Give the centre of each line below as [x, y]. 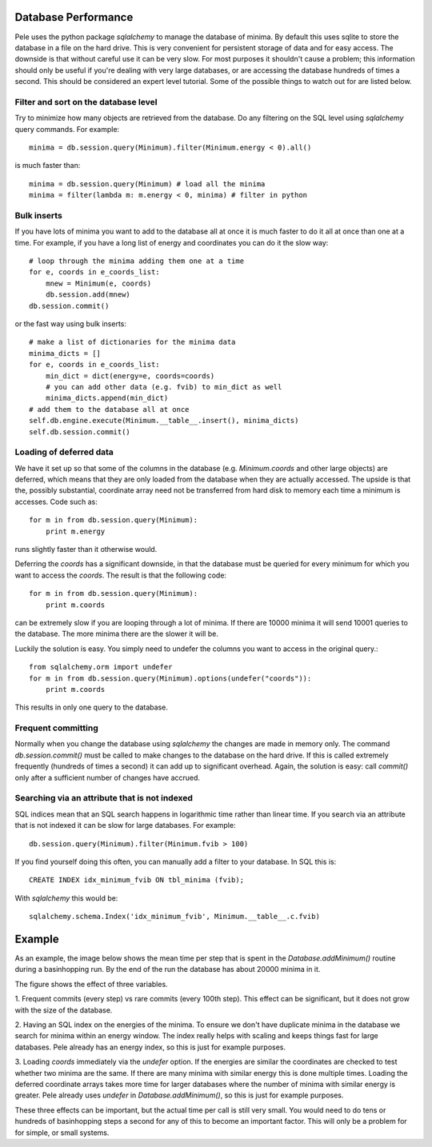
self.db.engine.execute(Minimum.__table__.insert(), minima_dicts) [164, 421]
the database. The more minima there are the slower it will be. [117, 634]
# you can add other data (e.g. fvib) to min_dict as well [164, 387]
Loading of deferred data [64, 452]
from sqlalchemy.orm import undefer [101, 667]
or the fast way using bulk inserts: [71, 324]
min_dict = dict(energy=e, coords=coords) [130, 376]
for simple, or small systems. [62, 1133]
